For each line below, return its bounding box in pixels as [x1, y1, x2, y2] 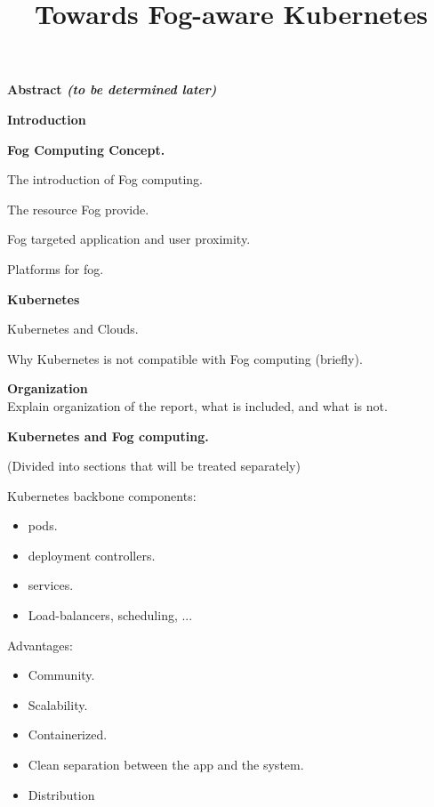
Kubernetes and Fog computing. [7, 426, 209, 445]
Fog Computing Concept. [7, 140, 165, 158]
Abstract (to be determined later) [7, 80, 217, 99]
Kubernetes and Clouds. [7, 319, 139, 338]
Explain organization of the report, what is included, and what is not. [7, 396, 388, 415]
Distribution [28, 785, 95, 803]
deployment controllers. [28, 545, 156, 564]
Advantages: [7, 635, 73, 654]
